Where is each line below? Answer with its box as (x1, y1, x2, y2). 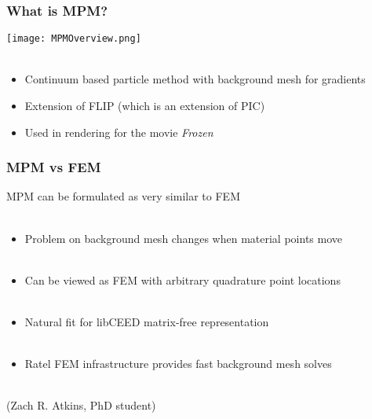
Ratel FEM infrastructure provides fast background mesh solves (24, 355, 332, 372)
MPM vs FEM (6, 157, 101, 177)
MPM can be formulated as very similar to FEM (6, 188, 240, 204)
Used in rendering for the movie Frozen (24, 123, 213, 140)
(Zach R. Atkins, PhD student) (6, 397, 156, 413)
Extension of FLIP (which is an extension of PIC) (24, 97, 265, 114)
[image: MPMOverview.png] (6, 33, 141, 45)
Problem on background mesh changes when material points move (24, 230, 342, 246)
